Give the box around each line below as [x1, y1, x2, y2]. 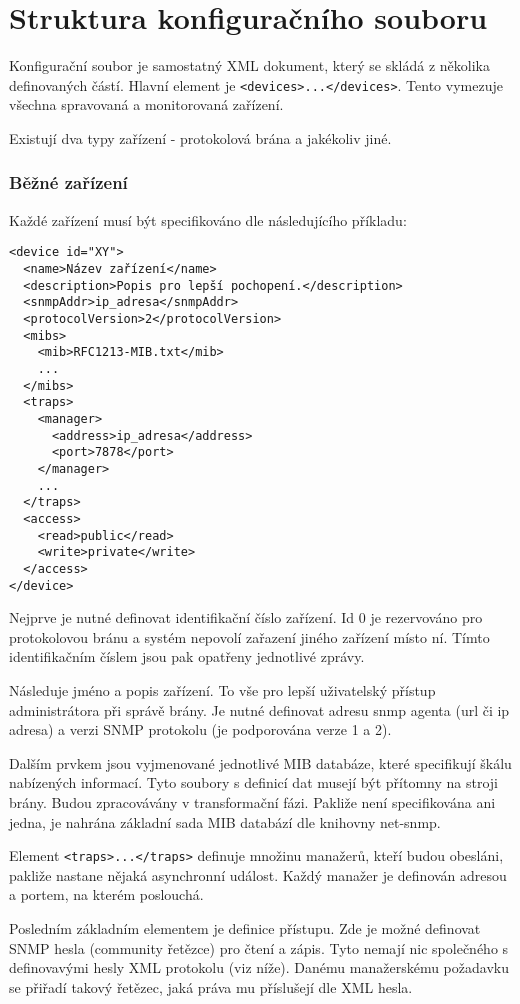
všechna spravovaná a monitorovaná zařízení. [9, 94, 284, 115]
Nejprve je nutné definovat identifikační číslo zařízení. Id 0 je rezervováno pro [9, 607, 483, 628]
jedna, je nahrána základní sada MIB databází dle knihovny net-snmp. [9, 811, 441, 832]
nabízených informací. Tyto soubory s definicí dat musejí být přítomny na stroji [9, 772, 498, 793]
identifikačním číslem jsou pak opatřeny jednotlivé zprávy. [9, 646, 365, 667]
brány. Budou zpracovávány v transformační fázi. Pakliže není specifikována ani [9, 791, 496, 812]
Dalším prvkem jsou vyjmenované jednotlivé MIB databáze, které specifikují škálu [9, 752, 512, 773]
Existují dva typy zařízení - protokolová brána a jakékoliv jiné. [9, 127, 392, 148]
